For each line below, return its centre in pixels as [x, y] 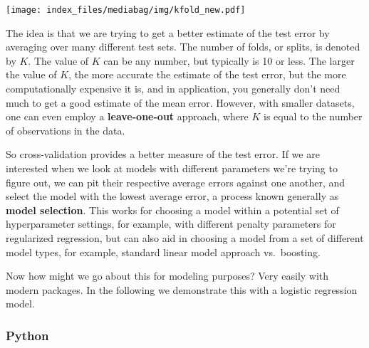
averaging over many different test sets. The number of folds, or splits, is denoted [183, 47]
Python [27, 335]
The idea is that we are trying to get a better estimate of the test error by [168, 32]
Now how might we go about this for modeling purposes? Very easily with [167, 276]
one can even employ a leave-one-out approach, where [127, 116]
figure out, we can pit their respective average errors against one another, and [176, 182]
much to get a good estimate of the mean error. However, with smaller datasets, [180, 102]
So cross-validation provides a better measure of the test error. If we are [163, 154]
